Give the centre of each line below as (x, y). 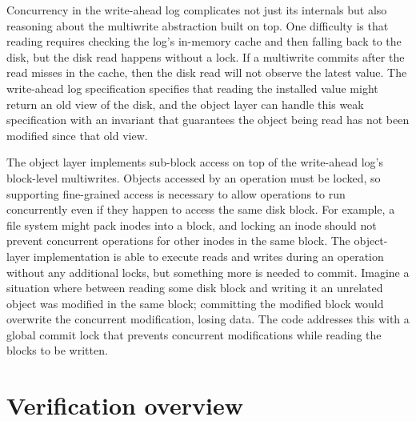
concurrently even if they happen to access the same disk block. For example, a (201, 209)
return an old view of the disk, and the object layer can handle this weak (185, 104)
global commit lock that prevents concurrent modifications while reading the (194, 334)
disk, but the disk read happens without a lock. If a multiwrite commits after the (206, 56)
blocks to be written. (57, 350)
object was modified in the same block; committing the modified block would (195, 303)
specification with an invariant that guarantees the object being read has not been (208, 120)
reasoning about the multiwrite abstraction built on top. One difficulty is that (198, 25)
